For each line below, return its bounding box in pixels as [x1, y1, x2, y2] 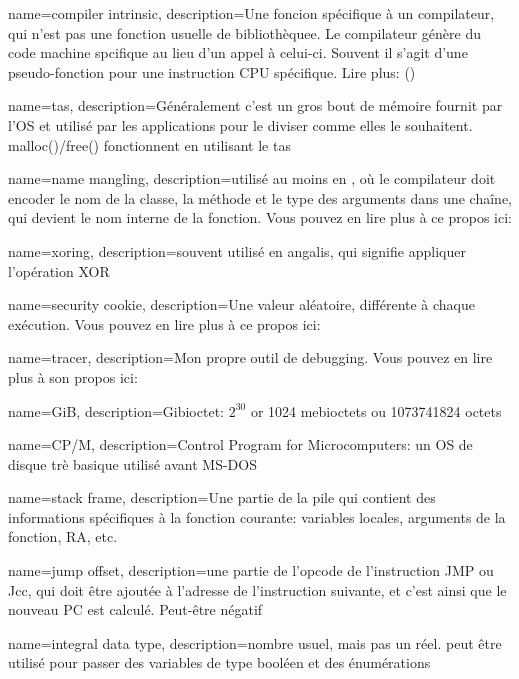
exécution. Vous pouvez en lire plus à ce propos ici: [8, 313, 321, 334]
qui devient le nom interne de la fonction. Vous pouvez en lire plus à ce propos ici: [8, 207, 512, 228]
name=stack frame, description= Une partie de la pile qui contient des [8, 487, 436, 508]
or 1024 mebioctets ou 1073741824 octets [250, 400, 502, 421]
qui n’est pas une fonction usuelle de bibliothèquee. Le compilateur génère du [8, 22, 482, 43]
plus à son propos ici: [8, 366, 138, 387]
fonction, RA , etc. [8, 526, 118, 547]
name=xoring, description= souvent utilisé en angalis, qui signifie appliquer [8, 240, 466, 261]
